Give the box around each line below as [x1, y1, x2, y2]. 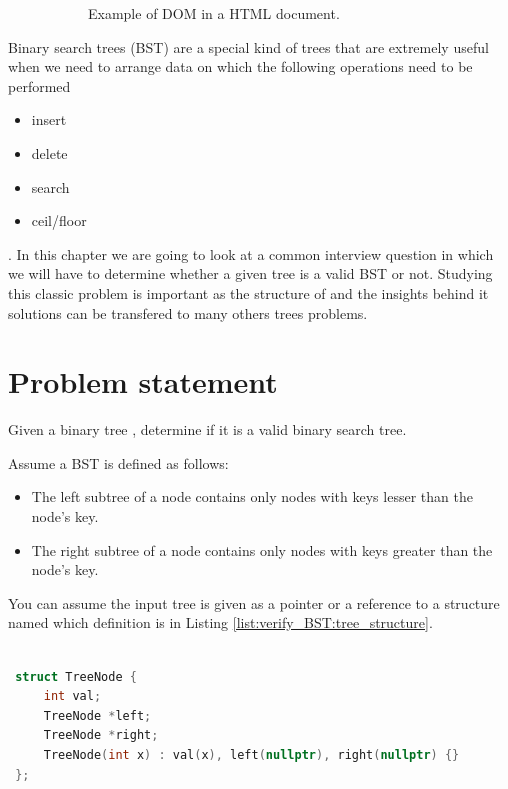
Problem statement [8, 361, 278, 402]
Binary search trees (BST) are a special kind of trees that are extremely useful [8, 36, 489, 57]
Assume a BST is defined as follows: [8, 452, 229, 473]
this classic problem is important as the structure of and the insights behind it [8, 282, 489, 303]
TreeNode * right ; [43, 728, 159, 743]
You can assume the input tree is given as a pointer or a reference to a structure [8, 592, 500, 613]
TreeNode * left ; [43, 708, 152, 723]
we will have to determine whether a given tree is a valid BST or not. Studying [8, 263, 493, 284]
